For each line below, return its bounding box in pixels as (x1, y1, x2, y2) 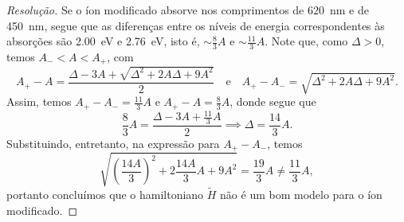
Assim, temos (6, 93, 72, 110)
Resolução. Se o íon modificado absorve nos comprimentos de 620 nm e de (6, 2, 369, 18)
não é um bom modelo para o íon (220, 186, 382, 203)
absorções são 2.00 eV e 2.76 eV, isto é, (6, 33, 200, 49)
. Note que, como (265, 33, 348, 49)
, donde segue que (229, 93, 316, 110)
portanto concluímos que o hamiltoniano (6, 186, 204, 203)
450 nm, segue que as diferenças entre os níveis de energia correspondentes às (6, 17, 385, 33)
